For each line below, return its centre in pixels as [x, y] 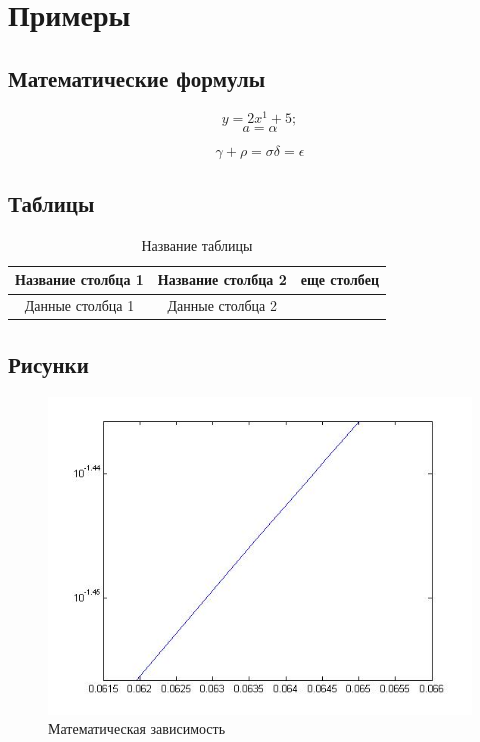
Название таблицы [197, 244]
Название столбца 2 [222, 279]
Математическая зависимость [137, 728]
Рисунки [48, 363]
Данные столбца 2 [222, 305]
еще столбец [339, 279]
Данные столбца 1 [79, 305]
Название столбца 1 [79, 279]
